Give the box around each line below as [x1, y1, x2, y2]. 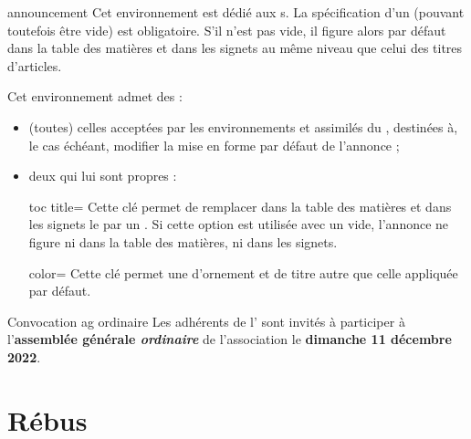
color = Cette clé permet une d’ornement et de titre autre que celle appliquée [28, 263, 458, 282]
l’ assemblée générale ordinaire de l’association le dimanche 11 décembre [7, 329, 452, 349]
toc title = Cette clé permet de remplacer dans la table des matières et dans [28, 196, 452, 215]
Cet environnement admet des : [7, 87, 183, 106]
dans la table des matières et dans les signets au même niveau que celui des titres [7, 38, 463, 57]
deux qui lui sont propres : [28, 166, 177, 185]
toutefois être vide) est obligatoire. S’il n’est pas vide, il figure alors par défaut [7, 20, 446, 39]
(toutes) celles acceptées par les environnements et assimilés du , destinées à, [28, 117, 458, 136]
